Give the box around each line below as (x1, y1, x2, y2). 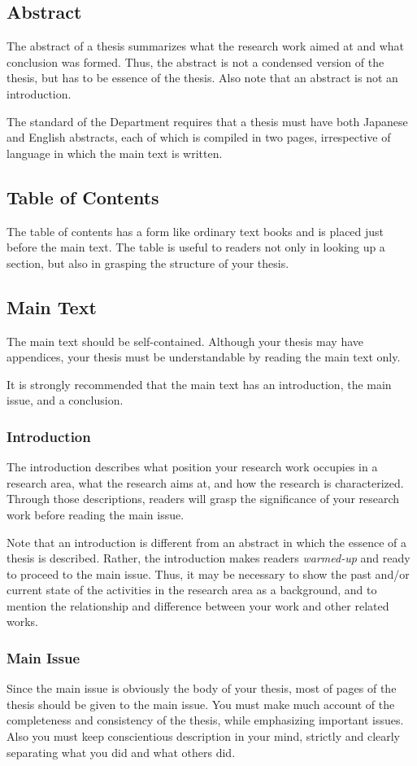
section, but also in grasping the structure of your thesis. (7, 254, 289, 271)
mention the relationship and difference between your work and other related (7, 597, 389, 614)
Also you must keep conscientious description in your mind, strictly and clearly (7, 728, 401, 745)
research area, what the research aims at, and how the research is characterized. (7, 474, 404, 491)
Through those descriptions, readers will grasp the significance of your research (7, 490, 400, 507)
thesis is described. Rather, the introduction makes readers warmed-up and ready (7, 549, 410, 567)
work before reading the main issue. (7, 506, 185, 523)
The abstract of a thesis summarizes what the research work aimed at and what (7, 37, 405, 55)
